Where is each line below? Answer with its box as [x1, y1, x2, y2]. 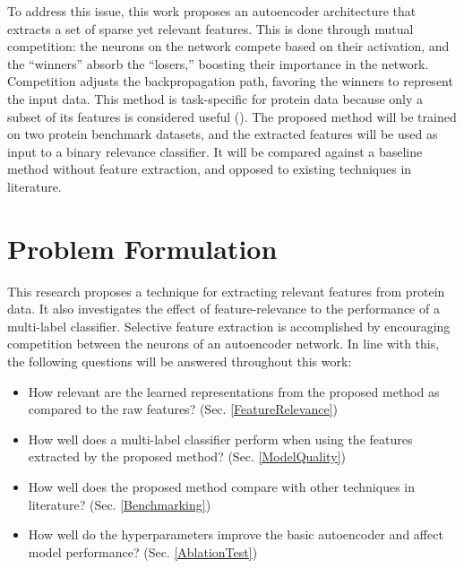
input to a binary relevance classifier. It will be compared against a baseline [7, 142, 423, 160]
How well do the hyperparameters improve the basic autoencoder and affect [28, 525, 443, 544]
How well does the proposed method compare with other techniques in [28, 478, 416, 495]
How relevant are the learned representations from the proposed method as [28, 382, 440, 400]
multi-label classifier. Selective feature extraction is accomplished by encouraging [7, 316, 451, 335]
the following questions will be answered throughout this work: [7, 352, 352, 371]
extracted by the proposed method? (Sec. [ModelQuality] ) [28, 447, 346, 466]
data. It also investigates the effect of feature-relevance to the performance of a [7, 299, 440, 318]
